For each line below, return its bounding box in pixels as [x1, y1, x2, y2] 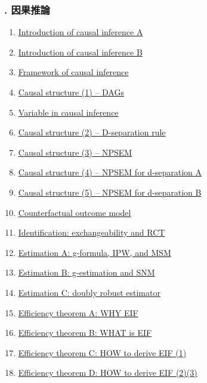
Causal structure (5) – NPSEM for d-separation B [18, 186, 202, 198]
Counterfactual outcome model [18, 206, 131, 218]
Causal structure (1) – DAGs [18, 86, 124, 98]
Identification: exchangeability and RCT [18, 226, 165, 239]
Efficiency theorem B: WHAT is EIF [18, 326, 152, 339]
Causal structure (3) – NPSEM [18, 146, 132, 158]
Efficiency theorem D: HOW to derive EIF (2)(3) [18, 366, 197, 379]
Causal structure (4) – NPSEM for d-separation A [18, 166, 202, 178]
